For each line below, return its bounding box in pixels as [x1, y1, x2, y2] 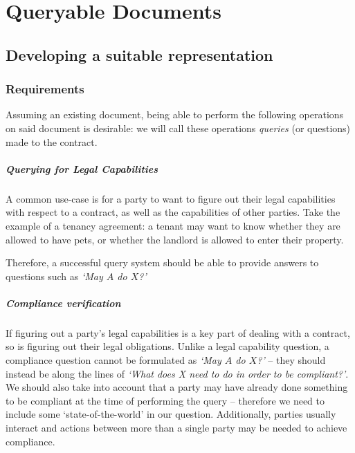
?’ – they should [257, 353, 326, 367]
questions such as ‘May [6, 268, 103, 283]
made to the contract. [6, 134, 98, 149]
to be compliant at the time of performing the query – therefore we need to [6, 393, 325, 407]
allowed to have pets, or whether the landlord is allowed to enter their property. [6, 232, 344, 246]
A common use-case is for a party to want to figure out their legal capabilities [6, 191, 336, 205]
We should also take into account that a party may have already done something [6, 380, 348, 394]
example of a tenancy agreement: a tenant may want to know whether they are [6, 218, 340, 232]
